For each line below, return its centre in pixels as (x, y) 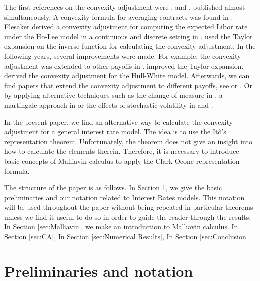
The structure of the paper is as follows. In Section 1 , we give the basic (113, 188)
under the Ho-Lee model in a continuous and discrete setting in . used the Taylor (128, 36)
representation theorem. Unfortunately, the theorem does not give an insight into (128, 141)
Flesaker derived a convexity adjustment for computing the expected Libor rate (126, 26)
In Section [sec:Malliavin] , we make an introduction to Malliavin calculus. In (121, 227)
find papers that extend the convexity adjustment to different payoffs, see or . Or (128, 85)
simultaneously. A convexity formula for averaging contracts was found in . (119, 16)
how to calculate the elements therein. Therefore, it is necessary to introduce (122, 151)
